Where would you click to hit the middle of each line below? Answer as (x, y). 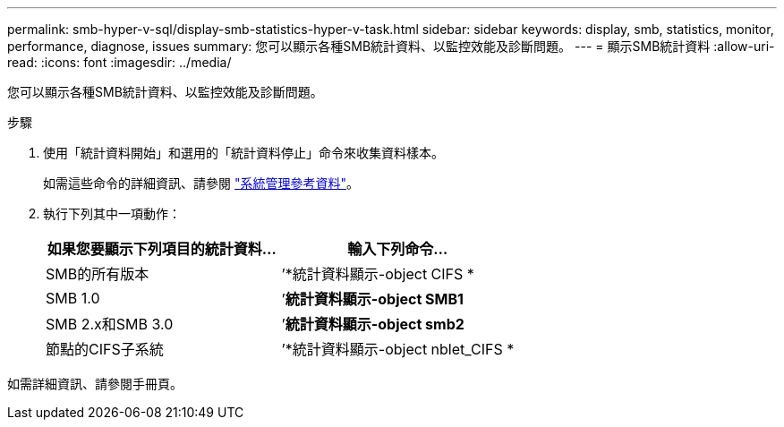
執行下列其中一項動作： (112, 213)
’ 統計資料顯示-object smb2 (373, 324)
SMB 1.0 (73, 298)
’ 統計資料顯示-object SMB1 (372, 299)
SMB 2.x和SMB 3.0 (110, 324)
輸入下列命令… (398, 249)
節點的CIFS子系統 (105, 349)
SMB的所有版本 (98, 274)
